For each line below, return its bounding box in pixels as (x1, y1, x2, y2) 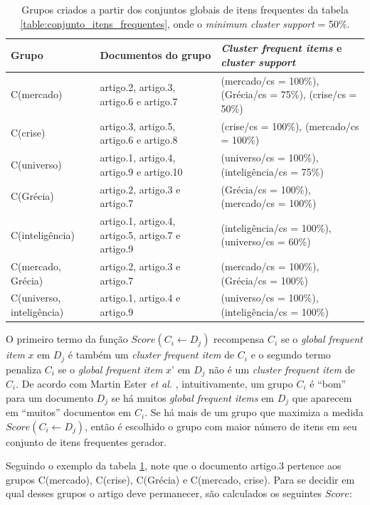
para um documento (6, 390, 93, 405)
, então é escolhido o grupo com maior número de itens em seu (85, 418, 357, 433)
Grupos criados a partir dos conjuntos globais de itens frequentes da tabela (21, 2, 349, 16)
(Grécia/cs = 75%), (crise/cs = (221, 87, 357, 102)
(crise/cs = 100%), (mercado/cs (221, 118, 359, 133)
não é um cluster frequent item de (208, 361, 355, 376)
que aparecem (292, 390, 352, 405)
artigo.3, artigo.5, (100, 118, 176, 133)
